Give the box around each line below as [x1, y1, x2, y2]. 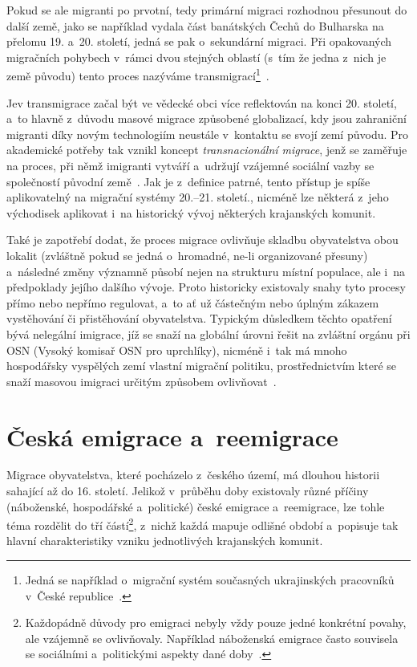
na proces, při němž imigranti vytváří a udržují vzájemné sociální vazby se [6, 157, 374, 173]
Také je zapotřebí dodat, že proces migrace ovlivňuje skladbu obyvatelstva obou [6, 231, 399, 248]
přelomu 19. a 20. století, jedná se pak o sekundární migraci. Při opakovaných [6, 33, 392, 50]
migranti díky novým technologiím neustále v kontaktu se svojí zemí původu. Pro [6, 125, 409, 142]
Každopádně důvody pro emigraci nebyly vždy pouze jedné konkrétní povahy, [25, 614, 407, 631]
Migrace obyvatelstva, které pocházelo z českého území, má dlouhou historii [6, 466, 380, 483]
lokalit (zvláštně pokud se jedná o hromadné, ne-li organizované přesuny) [6, 246, 368, 263]
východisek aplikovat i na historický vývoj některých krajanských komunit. [6, 204, 376, 221]
